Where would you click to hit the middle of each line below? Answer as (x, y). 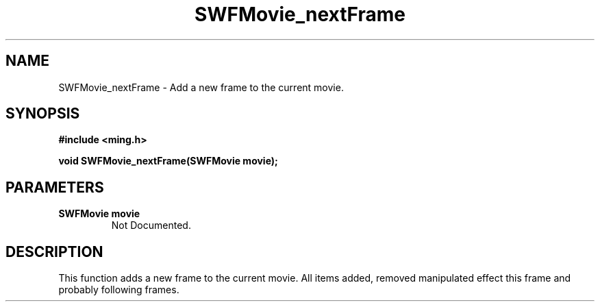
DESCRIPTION (54, 251)
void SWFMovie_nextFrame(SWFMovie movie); (168, 161)
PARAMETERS (55, 187)
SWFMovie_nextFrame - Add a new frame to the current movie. (201, 87)
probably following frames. (119, 290)
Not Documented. (151, 225)
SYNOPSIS (43, 114)
